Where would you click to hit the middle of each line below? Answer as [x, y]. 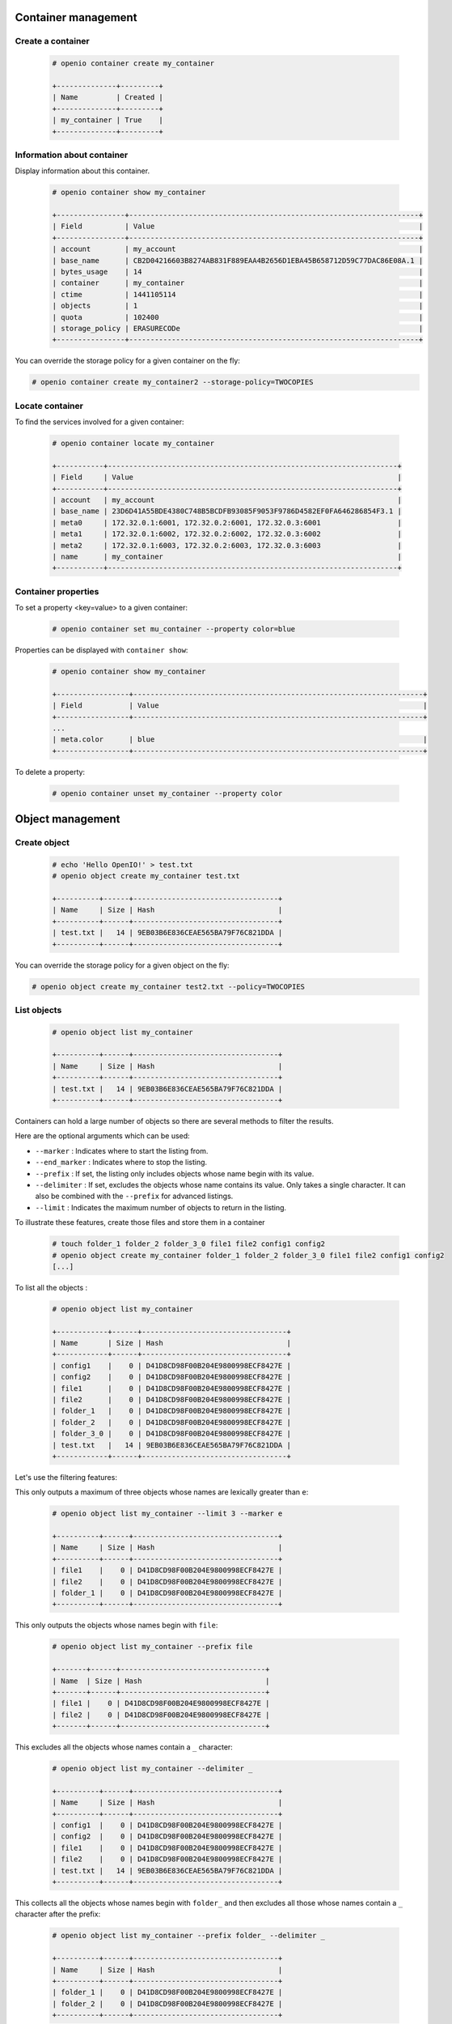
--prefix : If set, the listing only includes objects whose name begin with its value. [175, 1173]
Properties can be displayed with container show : [101, 650]
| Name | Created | [108, 98]
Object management [68, 819]
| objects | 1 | [238, 306]
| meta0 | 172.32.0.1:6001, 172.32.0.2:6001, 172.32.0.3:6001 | [227, 523]
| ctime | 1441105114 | [238, 294]
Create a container [53, 41]
